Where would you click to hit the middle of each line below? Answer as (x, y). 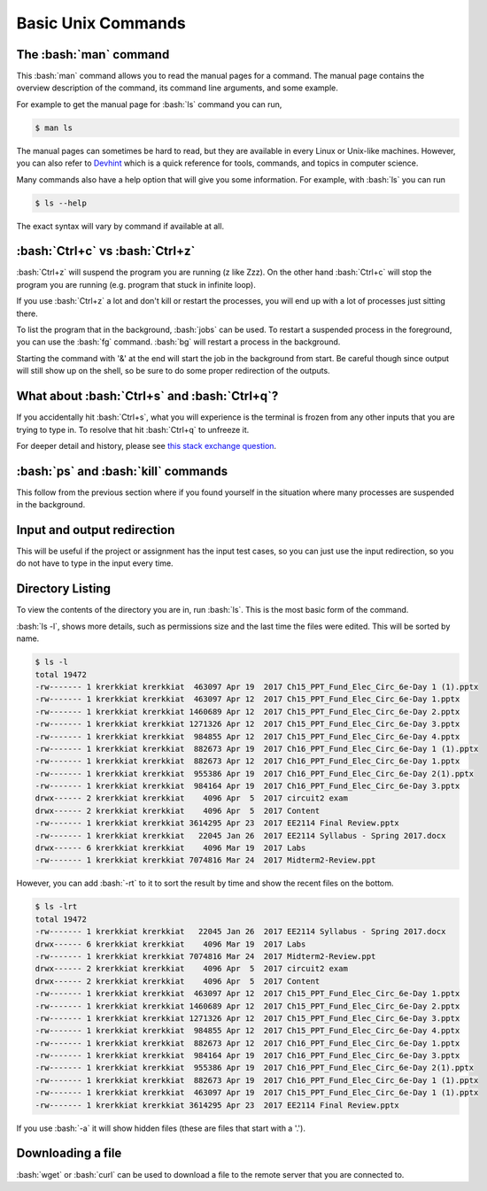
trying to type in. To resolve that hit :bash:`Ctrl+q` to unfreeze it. (133, 429)
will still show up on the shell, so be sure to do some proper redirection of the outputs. (174, 371)
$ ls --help (61, 203)
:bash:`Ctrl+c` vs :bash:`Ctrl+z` (106, 251)
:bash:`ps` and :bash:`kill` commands (122, 471)
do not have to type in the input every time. (95, 563)
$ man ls (54, 128)
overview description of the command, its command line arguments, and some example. (177, 88)
